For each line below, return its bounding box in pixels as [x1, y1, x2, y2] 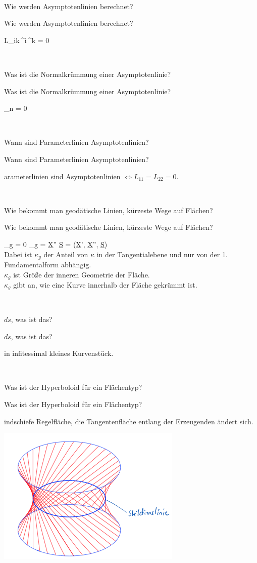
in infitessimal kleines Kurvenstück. [4, 348, 114, 358]
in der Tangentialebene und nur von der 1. [96, 249, 228, 259]
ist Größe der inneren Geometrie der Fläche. [13, 269, 150, 279]
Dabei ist [4, 249, 32, 259]
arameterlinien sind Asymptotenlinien [4, 171, 121, 181]
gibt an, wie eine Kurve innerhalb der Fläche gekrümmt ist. [13, 279, 197, 290]
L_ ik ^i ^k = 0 [4, 34, 49, 45]
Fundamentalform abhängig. [4, 259, 91, 269]
